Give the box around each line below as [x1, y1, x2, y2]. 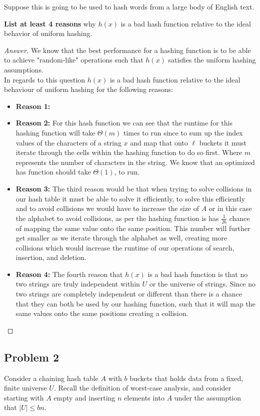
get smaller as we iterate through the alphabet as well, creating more [15, 232, 227, 243]
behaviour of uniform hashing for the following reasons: [4, 84, 173, 94]
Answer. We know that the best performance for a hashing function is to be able [4, 44, 251, 55]
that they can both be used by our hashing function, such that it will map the [15, 298, 255, 308]
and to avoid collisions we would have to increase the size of [15, 203, 199, 213]
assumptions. [4, 64, 43, 74]
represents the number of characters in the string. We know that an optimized [15, 156, 255, 167]
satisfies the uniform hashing [168, 54, 256, 65]
